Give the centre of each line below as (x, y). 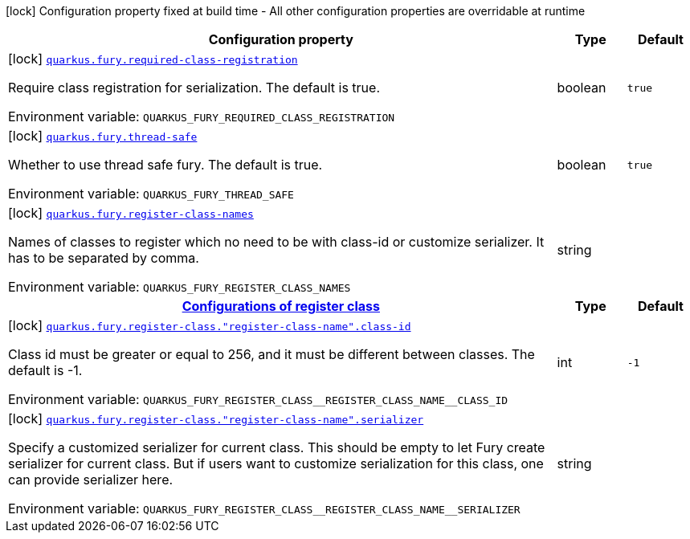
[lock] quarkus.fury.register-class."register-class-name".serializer (216, 419)
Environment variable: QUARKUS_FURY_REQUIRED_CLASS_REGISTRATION (202, 116)
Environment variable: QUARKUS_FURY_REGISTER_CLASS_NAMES (180, 287)
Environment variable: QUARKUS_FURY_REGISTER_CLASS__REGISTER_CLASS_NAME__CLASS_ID (258, 399)
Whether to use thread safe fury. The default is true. (165, 165)
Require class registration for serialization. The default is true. (194, 88)
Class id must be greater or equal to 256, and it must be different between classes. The (272, 354)
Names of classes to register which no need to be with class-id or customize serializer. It (276, 242)
